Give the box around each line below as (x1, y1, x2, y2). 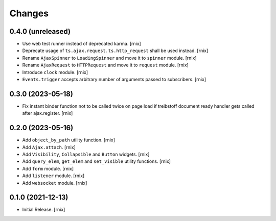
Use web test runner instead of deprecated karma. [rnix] (22, 41, 142, 47)
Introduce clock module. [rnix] (22, 69, 88, 75)
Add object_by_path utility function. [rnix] (22, 137, 115, 143)
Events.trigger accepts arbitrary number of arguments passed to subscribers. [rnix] (22, 77, 206, 83)
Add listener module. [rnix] (22, 173, 85, 179)
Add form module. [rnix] (22, 165, 74, 171)
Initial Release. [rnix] (22, 207, 65, 213)
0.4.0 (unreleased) (9, 27, 71, 36)
